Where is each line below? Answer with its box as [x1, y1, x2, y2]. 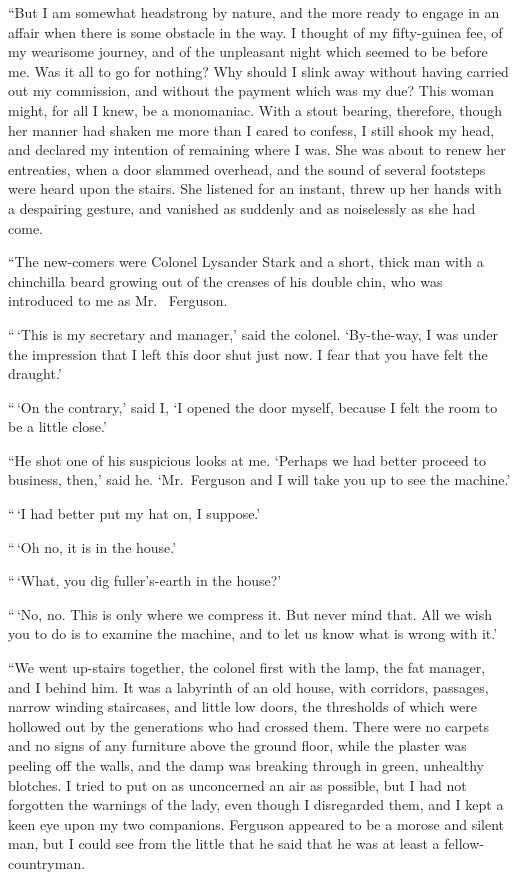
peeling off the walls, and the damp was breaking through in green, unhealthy [8, 755, 484, 775]
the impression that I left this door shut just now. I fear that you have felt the [8, 343, 488, 364]
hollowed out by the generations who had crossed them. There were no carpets [8, 715, 490, 736]
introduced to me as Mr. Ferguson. [8, 290, 228, 311]
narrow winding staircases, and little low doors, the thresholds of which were [8, 696, 477, 717]
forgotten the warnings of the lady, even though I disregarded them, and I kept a [8, 794, 504, 815]
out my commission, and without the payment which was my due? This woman [8, 80, 494, 101]
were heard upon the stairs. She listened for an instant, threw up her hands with [8, 178, 502, 199]
